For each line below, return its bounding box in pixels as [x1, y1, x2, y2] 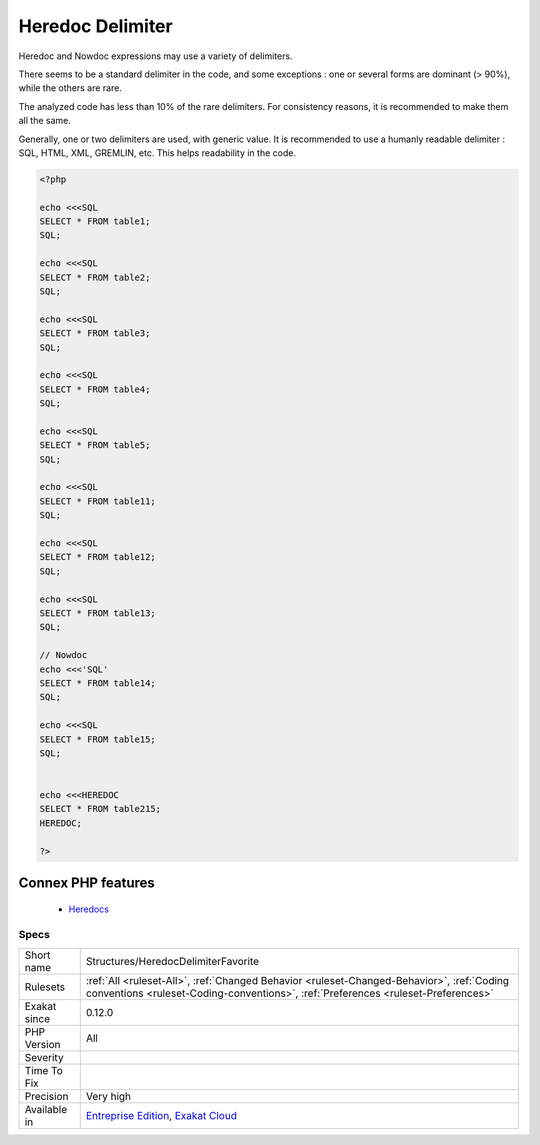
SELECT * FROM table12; [39, 551, 157, 563]
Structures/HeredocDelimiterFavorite [85, 954, 260, 968]
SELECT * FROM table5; [39, 440, 151, 451]
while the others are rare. [18, 82, 122, 94]
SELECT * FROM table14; [39, 677, 157, 689]
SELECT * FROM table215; [39, 803, 162, 815]
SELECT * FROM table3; [39, 328, 151, 339]
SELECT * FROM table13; [39, 607, 157, 619]
